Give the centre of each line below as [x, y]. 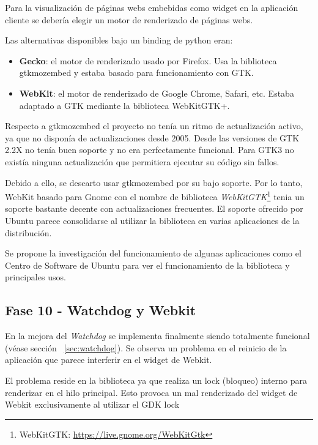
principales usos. [35, 277]
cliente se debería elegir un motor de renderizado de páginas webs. [129, 19]
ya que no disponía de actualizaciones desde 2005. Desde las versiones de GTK [152, 137]
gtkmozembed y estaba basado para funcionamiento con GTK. [136, 73]
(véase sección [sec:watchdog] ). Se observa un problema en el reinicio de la [146, 347]
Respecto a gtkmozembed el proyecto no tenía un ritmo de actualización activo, [154, 126]
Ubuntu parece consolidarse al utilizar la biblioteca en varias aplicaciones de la [152, 220]
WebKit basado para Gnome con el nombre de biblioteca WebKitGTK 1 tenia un [155, 196]
